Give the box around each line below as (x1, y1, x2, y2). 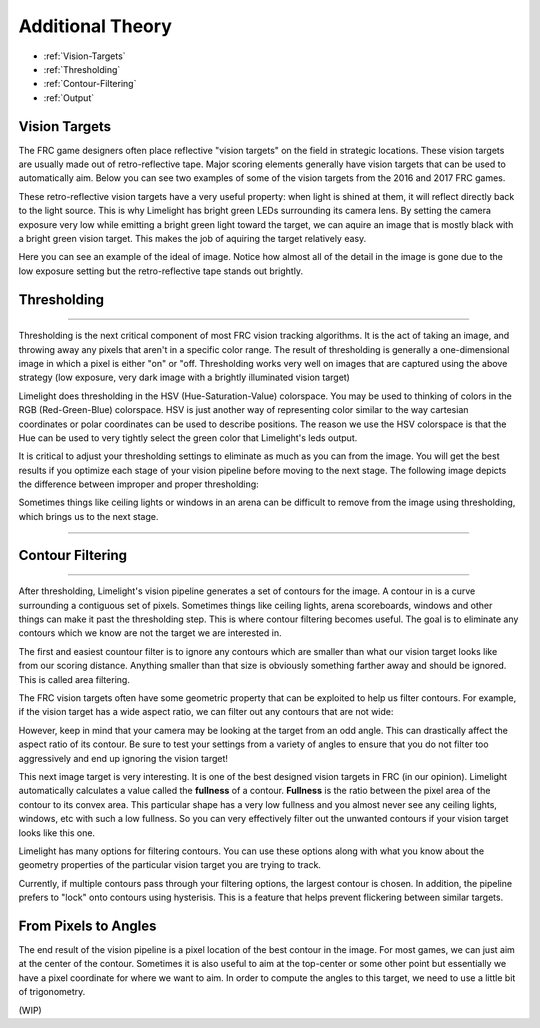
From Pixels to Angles (18, 917, 157, 934)
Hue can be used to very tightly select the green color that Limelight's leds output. (18, 431, 358, 444)
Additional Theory (18, 15, 172, 37)
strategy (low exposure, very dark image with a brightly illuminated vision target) (18, 371, 350, 384)
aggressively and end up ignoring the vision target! (18, 752, 229, 764)
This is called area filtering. (18, 673, 130, 685)
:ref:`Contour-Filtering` (43, 78, 137, 90)
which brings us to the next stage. (18, 510, 159, 522)
